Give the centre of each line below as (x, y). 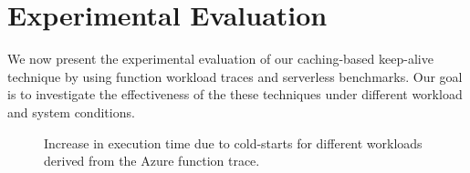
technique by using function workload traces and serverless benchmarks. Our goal (235, 76)
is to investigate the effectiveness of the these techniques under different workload (235, 94)
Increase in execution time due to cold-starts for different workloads (233, 142)
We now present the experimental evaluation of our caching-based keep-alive (220, 59)
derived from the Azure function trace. (152, 161)
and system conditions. (71, 112)
